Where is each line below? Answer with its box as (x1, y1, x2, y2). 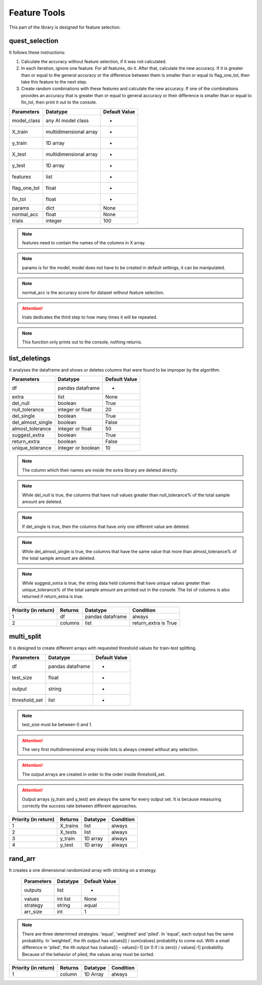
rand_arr (9, 854, 36, 863)
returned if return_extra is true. (22, 594, 83, 599)
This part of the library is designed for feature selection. (9, 24, 121, 30)
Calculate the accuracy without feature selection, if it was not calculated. (21, 58, 167, 64)
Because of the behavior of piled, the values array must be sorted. (22, 951, 155, 957)
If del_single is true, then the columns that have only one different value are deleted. (22, 524, 190, 529)
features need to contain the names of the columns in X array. (22, 239, 146, 245)
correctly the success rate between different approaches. (22, 803, 138, 809)
